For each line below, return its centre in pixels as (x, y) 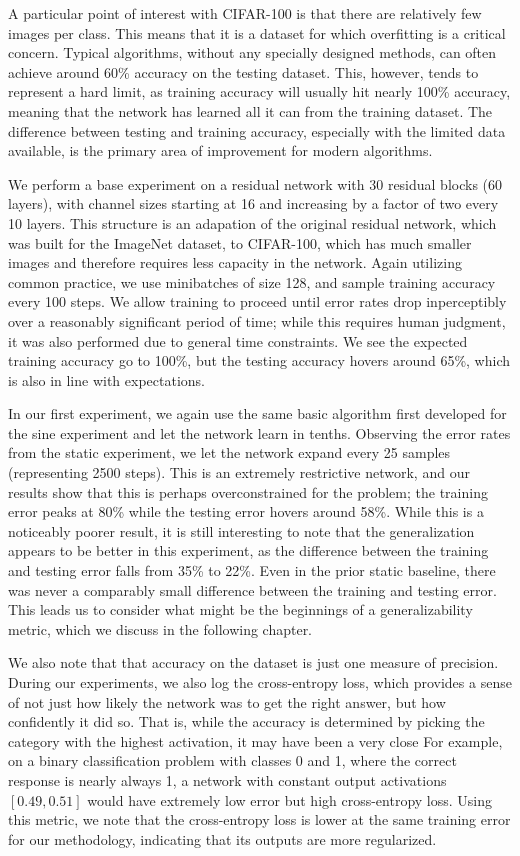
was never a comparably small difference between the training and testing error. (252, 589)
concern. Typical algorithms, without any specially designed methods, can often (252, 52)
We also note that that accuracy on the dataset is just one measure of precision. (253, 662)
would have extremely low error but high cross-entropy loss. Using (290, 799)
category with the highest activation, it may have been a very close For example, (255, 740)
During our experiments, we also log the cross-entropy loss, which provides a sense (260, 682)
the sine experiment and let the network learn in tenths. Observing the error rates (259, 432)
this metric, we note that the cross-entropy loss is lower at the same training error (259, 819)
